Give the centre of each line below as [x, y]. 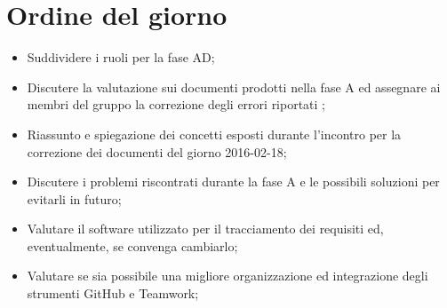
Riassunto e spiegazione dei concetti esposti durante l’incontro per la [214, 134]
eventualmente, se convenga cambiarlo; [132, 245]
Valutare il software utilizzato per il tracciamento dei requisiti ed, [205, 229]
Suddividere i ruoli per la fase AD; [121, 57]
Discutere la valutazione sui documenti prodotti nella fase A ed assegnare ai [234, 87]
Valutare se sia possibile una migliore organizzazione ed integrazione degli [227, 276]
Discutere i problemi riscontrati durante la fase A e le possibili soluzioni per [233, 182]
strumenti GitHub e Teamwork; [113, 293]
